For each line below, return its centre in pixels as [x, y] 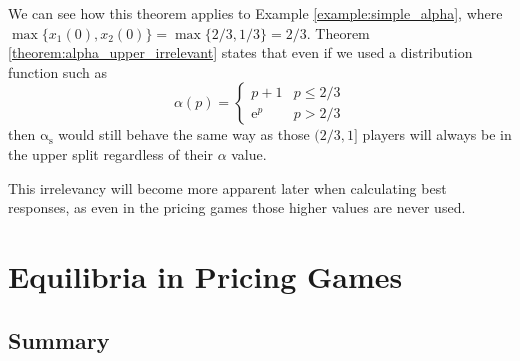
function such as [57, 71]
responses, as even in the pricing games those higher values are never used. [237, 207]
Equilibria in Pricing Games [205, 275]
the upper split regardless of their [110, 153]
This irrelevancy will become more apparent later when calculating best [227, 187]
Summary [59, 339]
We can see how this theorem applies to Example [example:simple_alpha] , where [255, 13]
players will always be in [437, 134]
